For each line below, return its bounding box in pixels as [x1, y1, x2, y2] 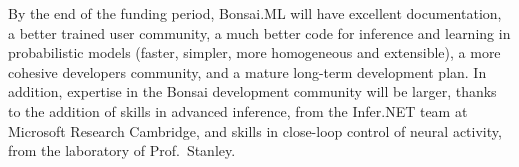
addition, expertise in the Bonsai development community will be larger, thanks [8, 81, 497, 102]
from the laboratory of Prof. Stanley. [8, 140, 236, 161]
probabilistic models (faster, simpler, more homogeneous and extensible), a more [8, 42, 501, 63]
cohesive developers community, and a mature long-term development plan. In [8, 61, 487, 82]
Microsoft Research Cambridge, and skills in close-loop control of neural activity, [8, 120, 502, 141]
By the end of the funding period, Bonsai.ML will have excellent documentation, [8, 3, 502, 23]
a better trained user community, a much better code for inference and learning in [8, 22, 511, 43]
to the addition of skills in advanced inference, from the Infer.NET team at [8, 100, 468, 121]
